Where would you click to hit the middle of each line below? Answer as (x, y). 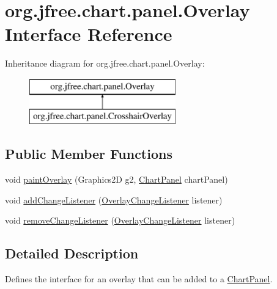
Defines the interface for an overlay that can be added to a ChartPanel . (139, 279)
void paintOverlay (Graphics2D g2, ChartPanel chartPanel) (116, 179)
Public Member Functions (89, 154)
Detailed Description (72, 253)
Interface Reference (89, 34)
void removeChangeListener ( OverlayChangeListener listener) (120, 220)
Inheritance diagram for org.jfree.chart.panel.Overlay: (105, 63)
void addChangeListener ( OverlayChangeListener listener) (114, 199)
